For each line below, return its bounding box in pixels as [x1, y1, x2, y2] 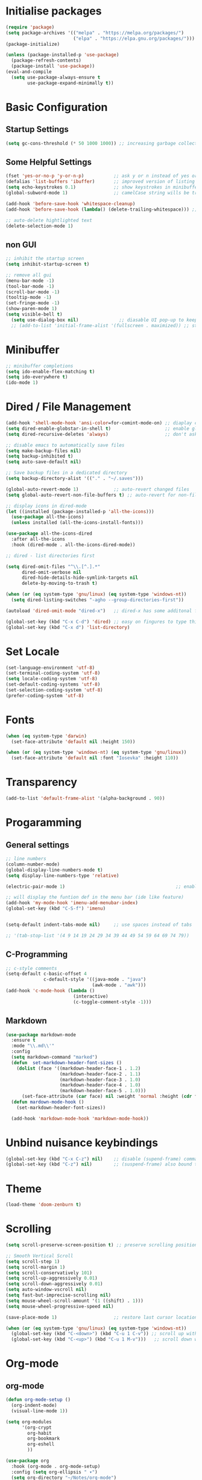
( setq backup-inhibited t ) [5, 453, 74, 459]
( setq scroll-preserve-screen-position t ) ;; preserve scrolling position [5, 1242, 198, 1248]
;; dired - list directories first [5, 552, 95, 559]
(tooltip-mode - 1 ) [5, 295, 52, 301]
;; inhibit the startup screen [5, 255, 84, 262]
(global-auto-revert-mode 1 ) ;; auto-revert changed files [5, 486, 189, 493]
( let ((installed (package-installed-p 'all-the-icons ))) [5, 508, 154, 514]
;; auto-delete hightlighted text [5, 217, 93, 223]
